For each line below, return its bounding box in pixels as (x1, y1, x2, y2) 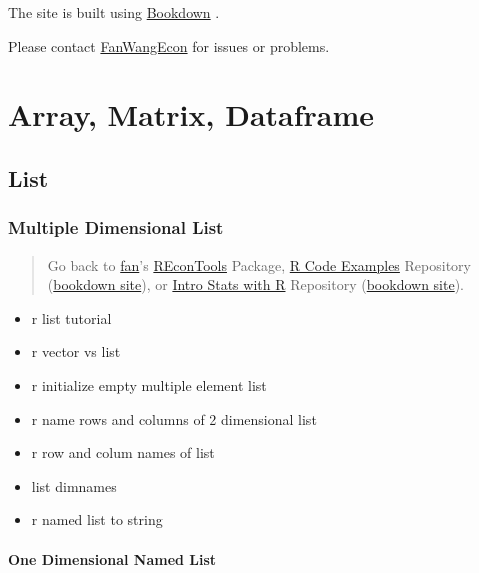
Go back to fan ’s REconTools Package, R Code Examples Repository (47, 254, 471, 275)
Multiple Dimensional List (8, 215, 224, 240)
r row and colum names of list (31, 442, 215, 463)
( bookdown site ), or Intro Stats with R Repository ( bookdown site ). (47, 274, 465, 295)
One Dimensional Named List (8, 548, 217, 569)
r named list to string (31, 509, 163, 530)
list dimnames (31, 475, 117, 496)
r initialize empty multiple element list (31, 374, 267, 395)
